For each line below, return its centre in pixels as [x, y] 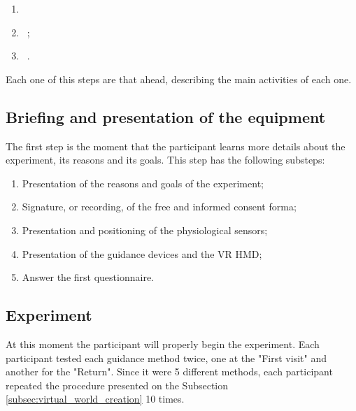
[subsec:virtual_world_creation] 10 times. [95, 399]
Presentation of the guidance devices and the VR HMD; [142, 253]
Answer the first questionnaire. [88, 277]
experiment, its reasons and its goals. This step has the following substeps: [165, 160]
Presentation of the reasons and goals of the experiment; [143, 183]
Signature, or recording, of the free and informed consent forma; [159, 207]
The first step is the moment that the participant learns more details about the [176, 146]
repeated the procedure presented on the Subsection [117, 385]
